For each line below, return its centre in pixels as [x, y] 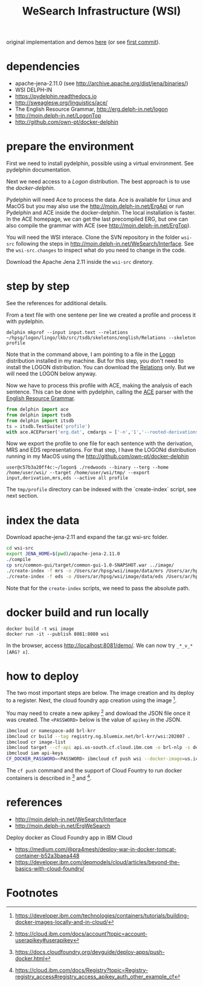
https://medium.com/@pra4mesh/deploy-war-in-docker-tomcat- [96, 849]
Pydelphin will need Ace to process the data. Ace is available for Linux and [99, 200]
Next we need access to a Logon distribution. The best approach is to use [98, 182]
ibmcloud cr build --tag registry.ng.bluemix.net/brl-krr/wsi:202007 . [98, 736]
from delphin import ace [37, 409]
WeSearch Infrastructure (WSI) [101, 11]
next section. [22, 496]
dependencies [43, 66]
